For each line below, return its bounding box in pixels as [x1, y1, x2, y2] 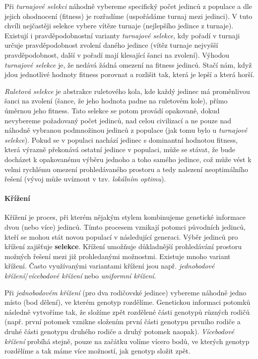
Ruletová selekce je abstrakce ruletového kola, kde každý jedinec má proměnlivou [4, 86, 250, 96]
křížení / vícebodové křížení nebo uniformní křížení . [4, 270, 156, 281]
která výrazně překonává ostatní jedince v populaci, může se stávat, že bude [4, 144, 236, 155]
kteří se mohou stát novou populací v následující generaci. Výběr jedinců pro [4, 231, 238, 242]
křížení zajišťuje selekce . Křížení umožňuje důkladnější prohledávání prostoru [4, 241, 242, 252]
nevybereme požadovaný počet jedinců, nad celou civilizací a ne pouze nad [4, 115, 231, 125]
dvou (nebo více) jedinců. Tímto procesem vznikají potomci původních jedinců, [4, 222, 246, 232]
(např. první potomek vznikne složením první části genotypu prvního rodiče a [4, 316, 241, 327]
